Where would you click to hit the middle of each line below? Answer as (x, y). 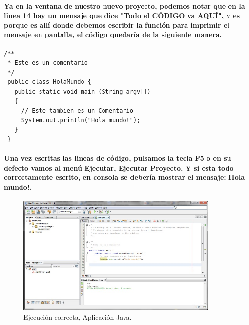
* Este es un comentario (48, 63)
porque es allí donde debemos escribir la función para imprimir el (117, 25)
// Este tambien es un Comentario (77, 111)
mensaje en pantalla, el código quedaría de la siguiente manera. (113, 34)
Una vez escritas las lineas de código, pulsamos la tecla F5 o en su (118, 158)
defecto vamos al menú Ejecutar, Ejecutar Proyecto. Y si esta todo (119, 167)
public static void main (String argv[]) (83, 91)
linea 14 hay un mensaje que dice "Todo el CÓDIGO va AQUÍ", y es (122, 15)
